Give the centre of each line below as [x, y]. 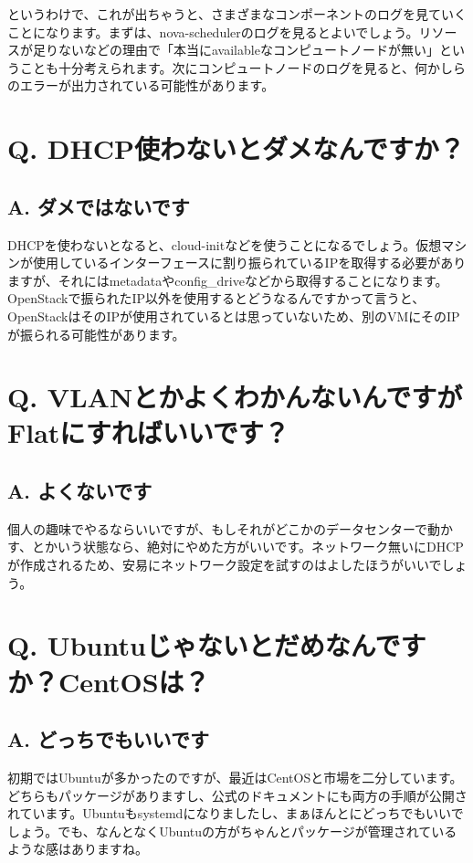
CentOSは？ [134, 681]
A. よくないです [80, 491]
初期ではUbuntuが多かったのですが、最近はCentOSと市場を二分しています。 [235, 778]
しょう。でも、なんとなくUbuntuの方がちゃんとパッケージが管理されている [232, 831]
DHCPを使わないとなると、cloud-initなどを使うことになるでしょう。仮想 [225, 244]
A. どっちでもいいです [108, 739]
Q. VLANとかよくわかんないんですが [235, 397]
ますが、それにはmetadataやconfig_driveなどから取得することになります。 [228, 280]
